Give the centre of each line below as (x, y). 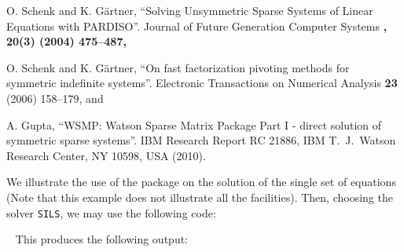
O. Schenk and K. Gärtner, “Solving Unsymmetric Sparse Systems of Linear (190, 10)
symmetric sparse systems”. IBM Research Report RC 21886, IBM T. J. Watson (201, 140)
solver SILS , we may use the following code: (111, 212)
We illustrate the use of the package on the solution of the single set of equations (201, 182)
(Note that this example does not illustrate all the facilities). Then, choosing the (200, 197)
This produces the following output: (102, 239)
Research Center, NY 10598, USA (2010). (106, 155)
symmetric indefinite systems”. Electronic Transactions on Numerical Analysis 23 (202, 83)
